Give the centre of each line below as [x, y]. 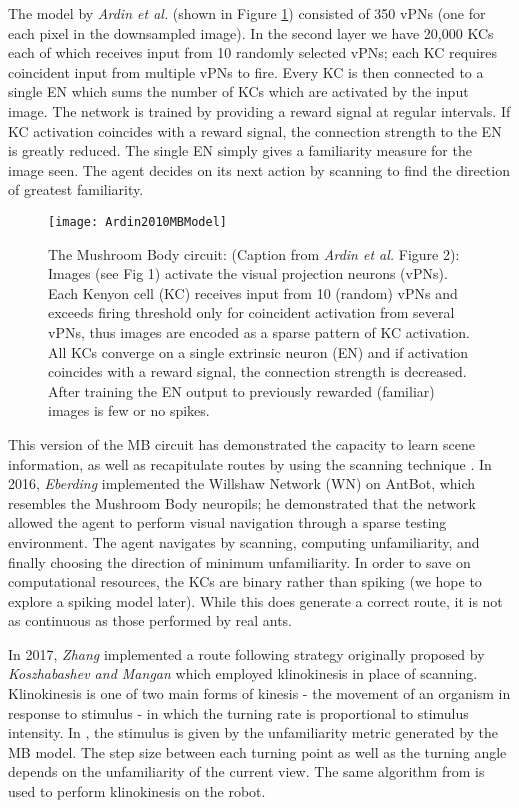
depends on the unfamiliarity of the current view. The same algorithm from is [246, 771]
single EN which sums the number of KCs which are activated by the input [238, 91]
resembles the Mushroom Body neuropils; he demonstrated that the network [242, 502]
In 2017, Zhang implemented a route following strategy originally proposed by [246, 653]
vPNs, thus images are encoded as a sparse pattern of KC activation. [259, 331]
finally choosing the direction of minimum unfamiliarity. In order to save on [239, 561]
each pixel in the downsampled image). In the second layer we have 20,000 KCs [251, 32]
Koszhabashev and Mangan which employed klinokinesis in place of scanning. [243, 673]
